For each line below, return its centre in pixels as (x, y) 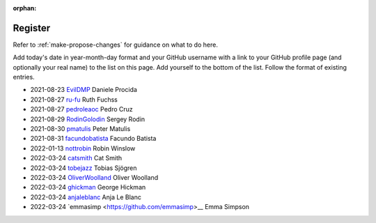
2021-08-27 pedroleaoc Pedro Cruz (82, 109)
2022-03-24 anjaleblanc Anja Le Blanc (86, 197)
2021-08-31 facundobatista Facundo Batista (93, 139)
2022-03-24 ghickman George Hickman (88, 187)
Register (32, 28)
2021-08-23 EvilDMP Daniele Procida (84, 90)
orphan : (25, 8)
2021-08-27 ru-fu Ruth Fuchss (74, 99)
